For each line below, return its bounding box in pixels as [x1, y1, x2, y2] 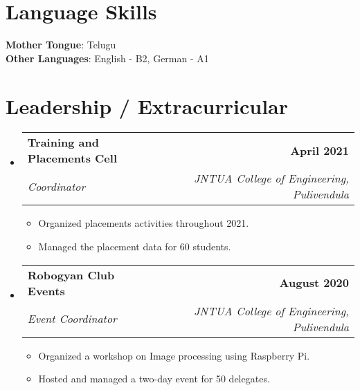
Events [27, 282, 65, 299]
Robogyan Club [27, 266, 115, 283]
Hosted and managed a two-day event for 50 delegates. [38, 371, 270, 386]
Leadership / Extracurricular [6, 91, 289, 120]
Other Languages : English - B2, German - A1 [6, 50, 209, 65]
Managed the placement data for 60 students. [38, 239, 231, 254]
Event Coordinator [27, 310, 117, 327]
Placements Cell [27, 150, 117, 167]
